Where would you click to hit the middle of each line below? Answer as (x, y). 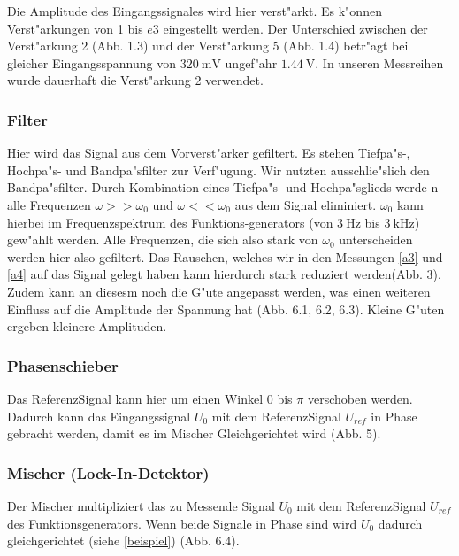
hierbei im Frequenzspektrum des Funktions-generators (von (170, 222)
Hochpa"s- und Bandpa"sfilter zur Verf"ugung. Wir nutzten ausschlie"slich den (218, 170)
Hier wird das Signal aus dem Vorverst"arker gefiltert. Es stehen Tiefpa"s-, (209, 153)
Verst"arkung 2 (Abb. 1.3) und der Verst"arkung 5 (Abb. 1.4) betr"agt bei (208, 46)
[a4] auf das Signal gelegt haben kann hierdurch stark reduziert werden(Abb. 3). (224, 274)
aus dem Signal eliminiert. (306, 204)
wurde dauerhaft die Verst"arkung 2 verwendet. (135, 80)
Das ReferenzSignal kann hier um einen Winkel (135, 398)
